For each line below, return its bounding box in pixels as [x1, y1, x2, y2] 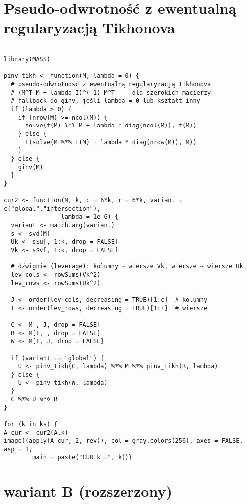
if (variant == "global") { [11, 354, 104, 362]
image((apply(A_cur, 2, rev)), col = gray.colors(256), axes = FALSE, [4, 437, 243, 445]
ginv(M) [18, 163, 43, 171]
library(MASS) [4, 55, 51, 63]
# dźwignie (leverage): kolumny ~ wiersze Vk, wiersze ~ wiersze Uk [11, 263, 243, 270]
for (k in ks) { [4, 420, 58, 428]
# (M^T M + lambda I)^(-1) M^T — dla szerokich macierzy [11, 89, 211, 96]
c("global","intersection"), [4, 205, 101, 212]
